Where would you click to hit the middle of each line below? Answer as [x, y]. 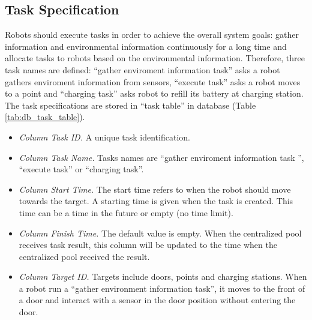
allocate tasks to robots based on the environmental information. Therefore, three [155, 58]
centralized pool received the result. [84, 256]
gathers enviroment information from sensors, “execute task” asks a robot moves [153, 81]
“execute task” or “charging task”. [81, 169]
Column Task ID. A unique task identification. [104, 137]
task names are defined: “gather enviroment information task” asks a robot [142, 69]
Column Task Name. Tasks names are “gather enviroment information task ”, [161, 157]
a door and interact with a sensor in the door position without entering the [157, 300]
